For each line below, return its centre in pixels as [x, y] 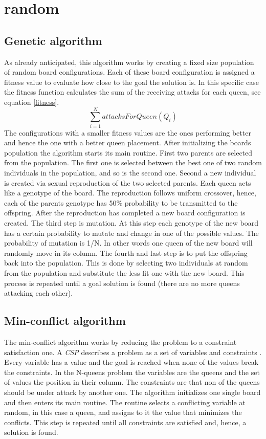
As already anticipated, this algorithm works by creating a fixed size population [129, 62]
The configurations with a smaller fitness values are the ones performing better [128, 132]
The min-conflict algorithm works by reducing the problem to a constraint [120, 342]
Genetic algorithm [53, 40]
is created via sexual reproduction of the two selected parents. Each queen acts [128, 182]
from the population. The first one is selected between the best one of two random [133, 162]
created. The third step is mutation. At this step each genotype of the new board [131, 223]
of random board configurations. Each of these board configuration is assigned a [129, 72]
